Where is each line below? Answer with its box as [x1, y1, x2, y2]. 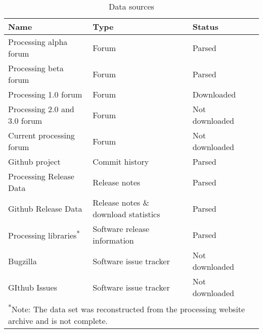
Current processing [8, 129, 75, 141]
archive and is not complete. [8, 315, 108, 327]
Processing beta [8, 62, 64, 74]
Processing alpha [8, 36, 68, 47]
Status [192, 21, 218, 32]
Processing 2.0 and [8, 103, 74, 115]
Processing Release [8, 170, 74, 182]
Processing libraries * [8, 227, 80, 242]
